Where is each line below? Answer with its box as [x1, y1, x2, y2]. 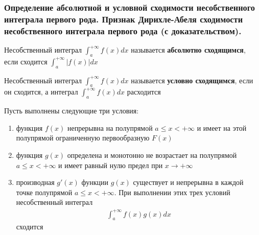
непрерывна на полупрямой [67, 122, 153, 133]
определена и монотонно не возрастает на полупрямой [67, 150, 237, 160]
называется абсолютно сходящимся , [131, 44, 246, 55]
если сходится [4, 56, 48, 66]
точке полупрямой [16, 186, 73, 197]
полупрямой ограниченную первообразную [16, 132, 150, 143]
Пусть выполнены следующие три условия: [4, 105, 139, 116]
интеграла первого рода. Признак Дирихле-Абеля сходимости [4, 12, 243, 25]
